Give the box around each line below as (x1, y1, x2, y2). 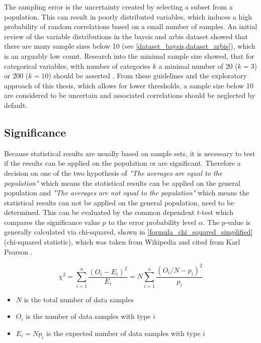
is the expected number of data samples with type (46, 327, 201, 338)
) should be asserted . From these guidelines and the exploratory (48, 70, 247, 81)
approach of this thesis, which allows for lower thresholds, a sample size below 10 (4, 80, 253, 90)
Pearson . (4, 246, 33, 257)
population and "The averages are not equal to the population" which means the (4, 187, 249, 198)
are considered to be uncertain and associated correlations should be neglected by (4, 90, 255, 100)
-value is (225, 216, 251, 227)
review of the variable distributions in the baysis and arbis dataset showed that (4, 31, 248, 41)
